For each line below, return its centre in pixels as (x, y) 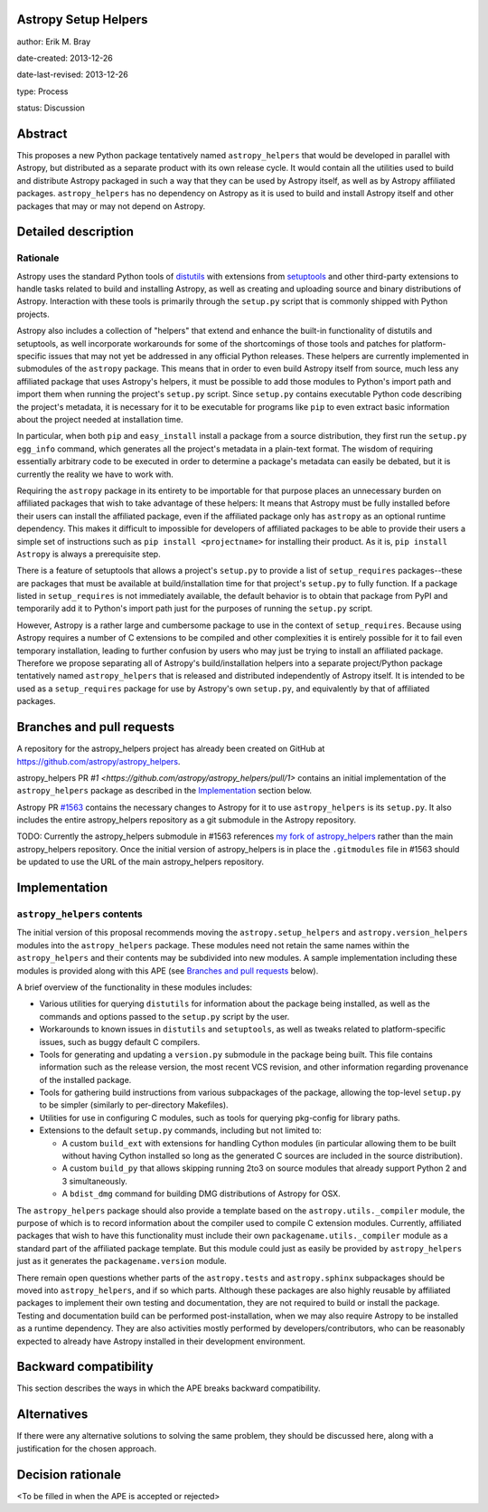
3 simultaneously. (95, 1181)
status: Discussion (51, 108)
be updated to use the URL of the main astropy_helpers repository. (140, 862)
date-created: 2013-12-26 (65, 58)
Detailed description (75, 232)
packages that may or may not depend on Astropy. (111, 206)
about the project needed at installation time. (100, 419)
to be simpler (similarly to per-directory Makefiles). (134, 1105)
